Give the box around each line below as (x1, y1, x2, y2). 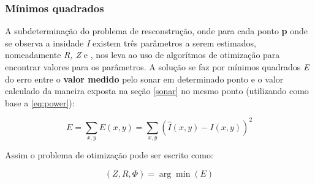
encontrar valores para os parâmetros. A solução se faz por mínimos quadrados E (5, 61, 309, 73)
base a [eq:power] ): (5, 96, 75, 109)
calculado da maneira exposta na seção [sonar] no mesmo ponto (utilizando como (5, 84, 309, 97)
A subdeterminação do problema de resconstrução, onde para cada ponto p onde (5, 24, 308, 37)
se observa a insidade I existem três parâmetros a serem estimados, (5, 36, 256, 49)
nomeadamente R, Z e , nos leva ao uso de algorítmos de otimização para (5, 48, 280, 61)
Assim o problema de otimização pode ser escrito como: (5, 149, 213, 161)
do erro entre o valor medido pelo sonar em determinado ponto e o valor (5, 72, 284, 85)
